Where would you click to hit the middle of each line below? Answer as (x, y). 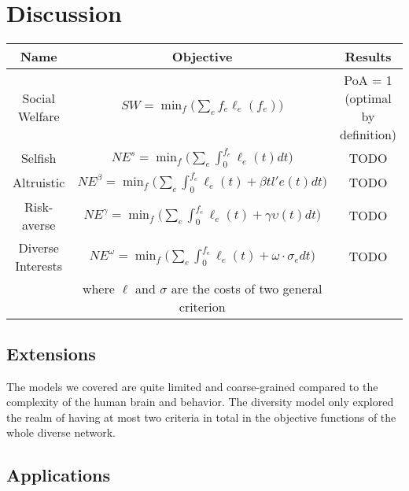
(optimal (368, 98)
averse (39, 224)
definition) (368, 135)
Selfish (39, 158)
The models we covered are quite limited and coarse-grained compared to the (192, 386)
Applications (59, 475)
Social (39, 98)
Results (368, 57)
